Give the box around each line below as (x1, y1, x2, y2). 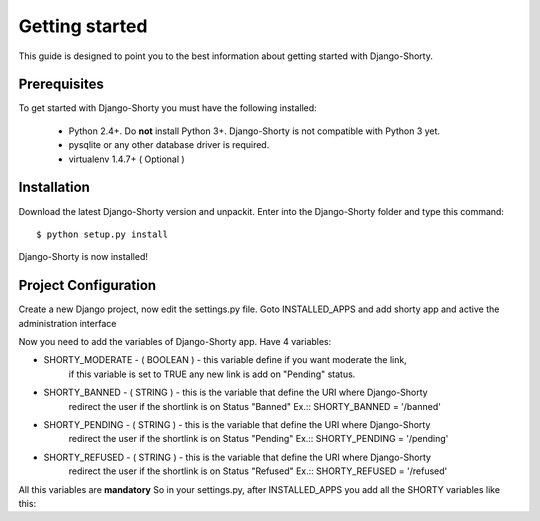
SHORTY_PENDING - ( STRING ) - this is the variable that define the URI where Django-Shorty (43, 418, 431, 430)
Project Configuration (18, 277, 157, 294)
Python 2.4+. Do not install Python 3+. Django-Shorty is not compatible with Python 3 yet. (68, 125, 440, 137)
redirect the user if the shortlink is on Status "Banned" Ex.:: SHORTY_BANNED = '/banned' (68, 400, 442, 412)
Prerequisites (18, 76, 104, 93)
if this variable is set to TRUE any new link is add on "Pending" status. (68, 368, 356, 380)
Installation (18, 179, 90, 196)
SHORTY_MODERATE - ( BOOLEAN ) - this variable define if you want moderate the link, (43, 354, 407, 366)
